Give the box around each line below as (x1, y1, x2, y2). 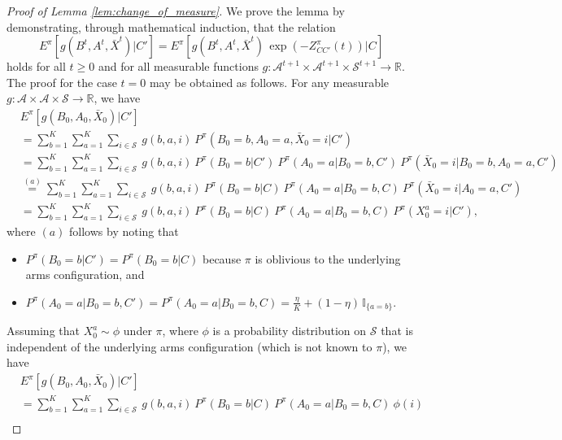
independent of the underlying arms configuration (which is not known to (7, 338, 372, 355)
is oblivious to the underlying (255, 250, 401, 267)
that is (381, 322, 413, 339)
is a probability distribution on (212, 322, 367, 339)
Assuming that (7, 322, 80, 339)
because (203, 250, 242, 267)
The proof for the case (7, 73, 117, 90)
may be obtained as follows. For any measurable (149, 73, 390, 90)
